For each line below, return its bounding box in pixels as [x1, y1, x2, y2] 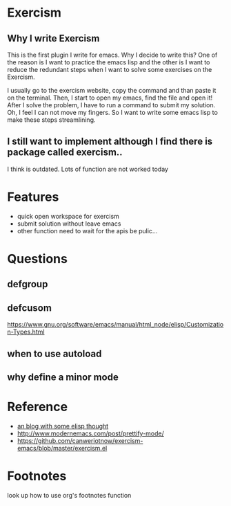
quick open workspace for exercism [17, 212, 119, 220]
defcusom [7, 302, 52, 314]
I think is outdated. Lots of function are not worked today [7, 165, 169, 173]
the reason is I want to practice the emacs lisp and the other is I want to [7, 58, 210, 66]
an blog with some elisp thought [17, 422, 109, 430]
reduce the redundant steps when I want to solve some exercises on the [7, 66, 212, 73]
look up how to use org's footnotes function [7, 491, 132, 499]
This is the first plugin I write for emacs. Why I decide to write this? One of [7, 51, 218, 59]
